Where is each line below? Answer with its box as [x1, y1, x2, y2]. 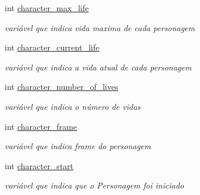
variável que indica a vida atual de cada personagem [5, 60, 192, 73]
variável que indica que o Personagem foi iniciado [5, 179, 184, 191]
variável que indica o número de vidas [5, 100, 141, 112]
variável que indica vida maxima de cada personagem [5, 21, 195, 33]
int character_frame [5, 120, 77, 132]
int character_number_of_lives [5, 80, 118, 93]
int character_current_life [5, 41, 100, 53]
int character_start [5, 159, 74, 172]
